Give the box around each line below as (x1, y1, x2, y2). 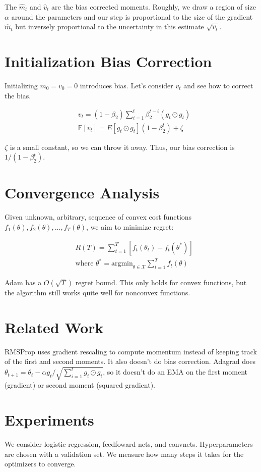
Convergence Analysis (5, 182, 160, 203)
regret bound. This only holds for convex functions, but (75, 277, 247, 287)
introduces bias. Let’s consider (80, 80, 173, 90)
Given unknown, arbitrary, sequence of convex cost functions (5, 212, 192, 222)
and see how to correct (183, 80, 253, 90)
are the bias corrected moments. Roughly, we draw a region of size (51, 2, 256, 12)
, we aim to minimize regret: (86, 221, 174, 232)
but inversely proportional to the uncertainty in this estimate (15, 21, 204, 32)
